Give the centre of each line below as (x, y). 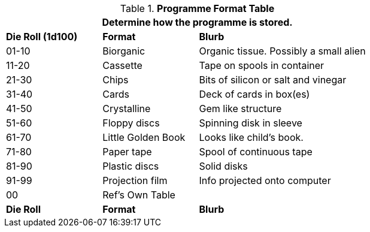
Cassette (122, 65)
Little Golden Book (144, 137)
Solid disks (223, 166)
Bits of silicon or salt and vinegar (273, 80)
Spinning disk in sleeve (251, 123)
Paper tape (127, 152)
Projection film (135, 180)
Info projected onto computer (265, 180)
